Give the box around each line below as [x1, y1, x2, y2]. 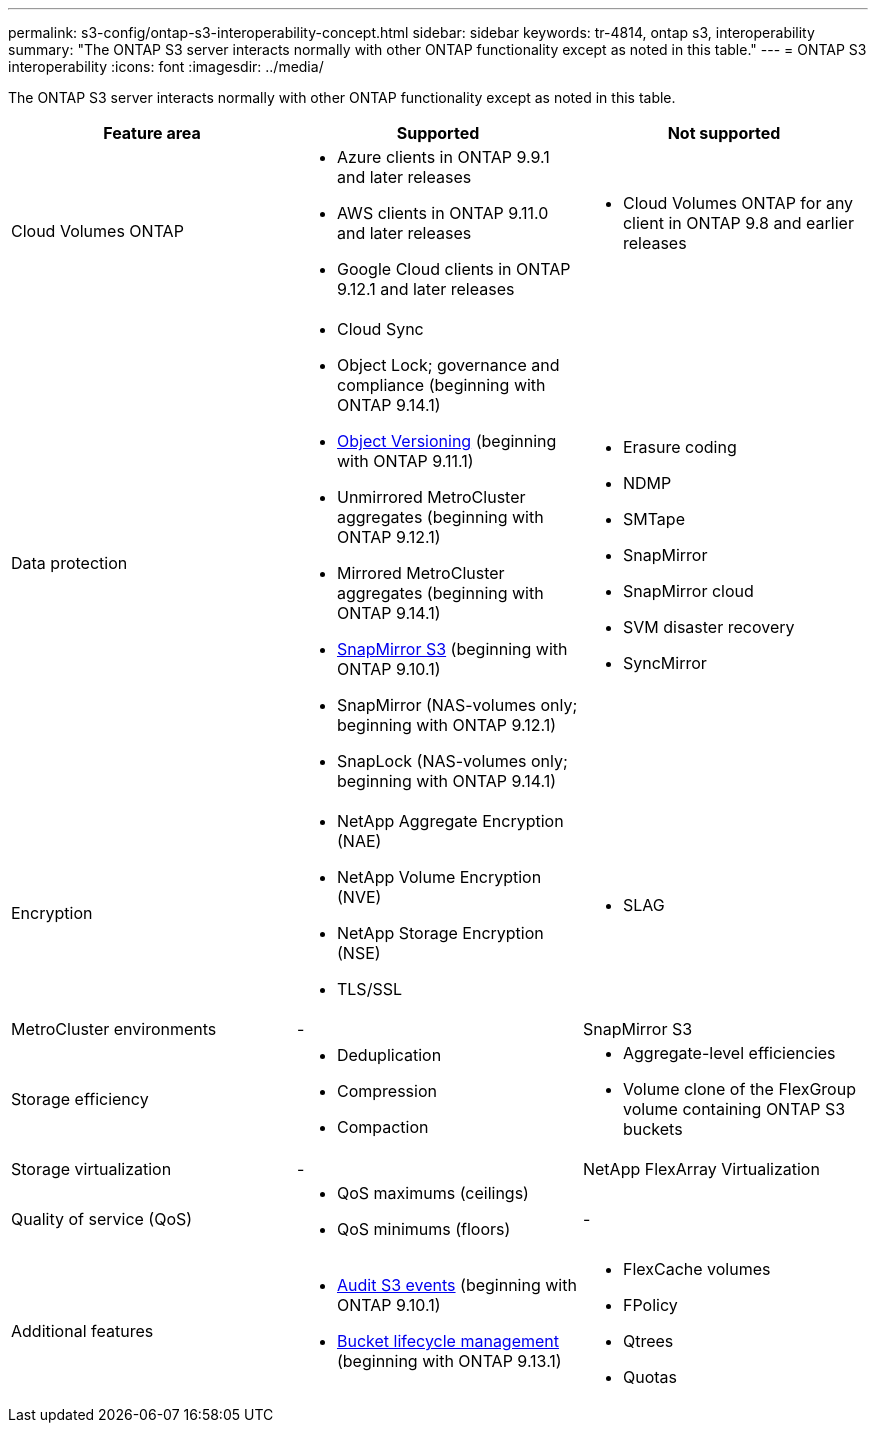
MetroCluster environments [11, 1019, 217, 1039]
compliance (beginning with [336, 375, 546, 395]
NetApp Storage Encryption [336, 923, 544, 943]
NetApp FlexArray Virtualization [582, 1159, 820, 1179]
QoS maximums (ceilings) [336, 1183, 529, 1203]
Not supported [667, 123, 781, 143]
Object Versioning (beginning [336, 431, 557, 451]
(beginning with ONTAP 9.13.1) [336, 1351, 562, 1371]
